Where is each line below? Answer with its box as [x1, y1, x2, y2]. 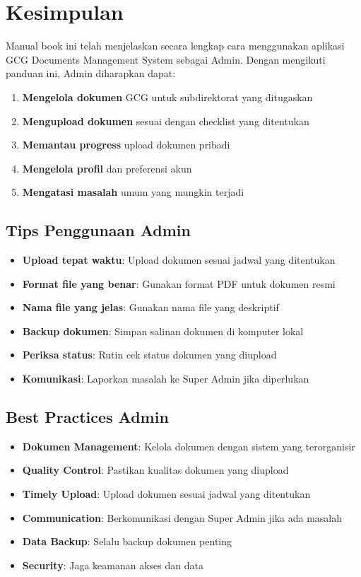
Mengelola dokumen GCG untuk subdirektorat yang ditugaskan [22, 89, 313, 104]
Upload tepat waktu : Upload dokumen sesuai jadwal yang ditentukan [22, 252, 336, 267]
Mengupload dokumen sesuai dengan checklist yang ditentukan [22, 113, 309, 128]
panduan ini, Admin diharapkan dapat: [6, 66, 176, 81]
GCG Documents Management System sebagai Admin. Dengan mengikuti [6, 52, 326, 66]
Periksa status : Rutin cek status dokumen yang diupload [22, 347, 277, 362]
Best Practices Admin [6, 406, 169, 428]
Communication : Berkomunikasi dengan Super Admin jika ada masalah [22, 510, 343, 525]
